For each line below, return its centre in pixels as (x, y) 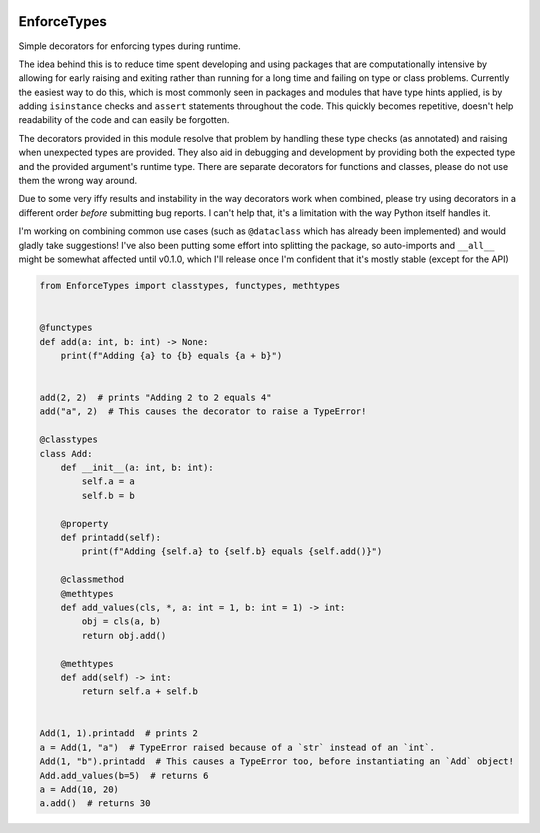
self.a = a (108, 481)
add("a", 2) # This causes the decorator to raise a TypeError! (203, 411)
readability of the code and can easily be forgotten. (124, 120)
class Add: (66, 453)
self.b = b (108, 495)
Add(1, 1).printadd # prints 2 (119, 733)
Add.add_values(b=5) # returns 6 (124, 775)
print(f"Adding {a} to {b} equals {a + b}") (171, 355)
